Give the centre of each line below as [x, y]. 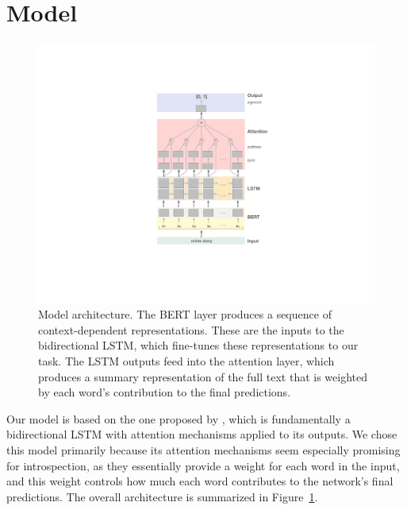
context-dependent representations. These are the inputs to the [191, 329]
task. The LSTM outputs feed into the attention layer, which [186, 361]
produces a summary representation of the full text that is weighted [203, 376]
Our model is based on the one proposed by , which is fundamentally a [179, 418]
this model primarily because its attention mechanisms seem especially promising [203, 449]
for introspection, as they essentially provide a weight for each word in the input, [203, 465]
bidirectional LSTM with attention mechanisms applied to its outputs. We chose [202, 434]
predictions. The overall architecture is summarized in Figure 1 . [162, 496]
